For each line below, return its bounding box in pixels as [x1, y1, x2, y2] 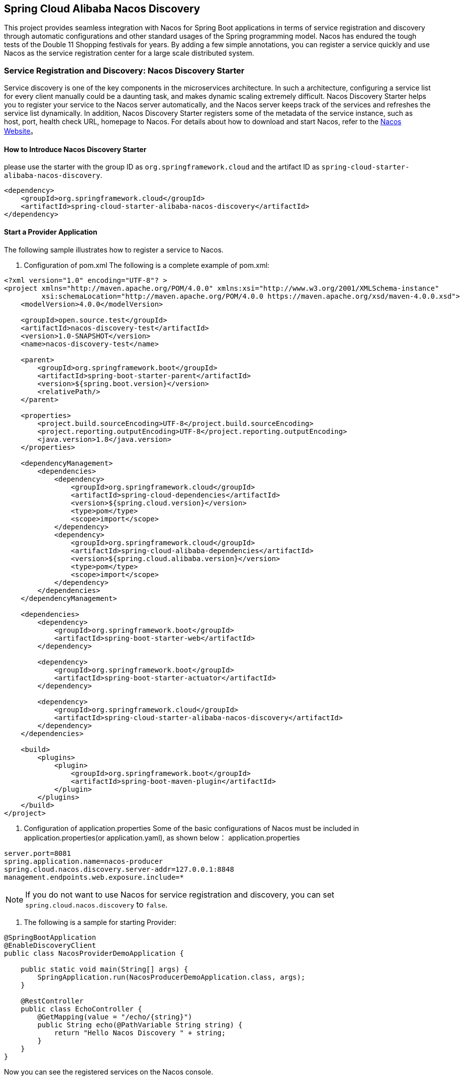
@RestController [20, 997, 84, 1005]
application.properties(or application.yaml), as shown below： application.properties [24, 833, 300, 842]
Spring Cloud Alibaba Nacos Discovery [4, 2, 200, 15]
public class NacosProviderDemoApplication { [4, 949, 184, 957]
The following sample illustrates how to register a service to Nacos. [4, 245, 224, 254]
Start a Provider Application [4, 228, 97, 236]
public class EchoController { [20, 1004, 142, 1013]
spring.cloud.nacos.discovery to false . [25, 899, 168, 910]
